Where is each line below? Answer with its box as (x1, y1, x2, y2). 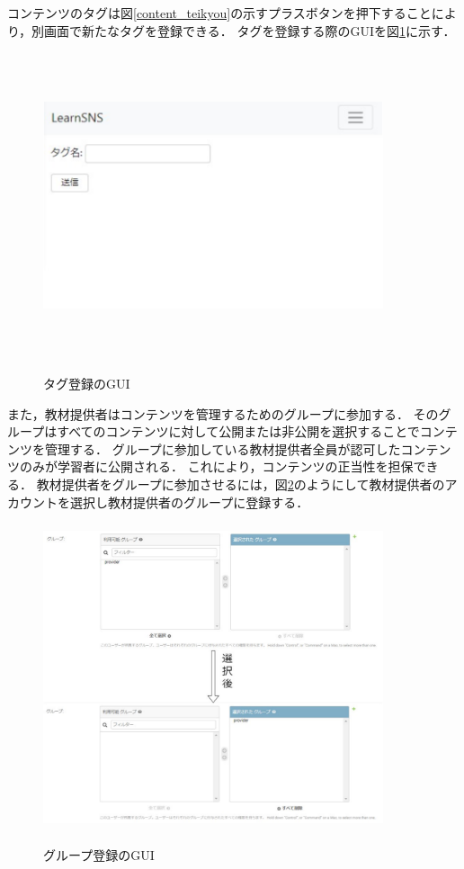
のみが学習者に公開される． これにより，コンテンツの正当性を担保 (19, 457, 414, 476)
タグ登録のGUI (43, 373, 130, 392)
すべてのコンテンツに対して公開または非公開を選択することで (57, 422, 420, 441)
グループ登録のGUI (43, 845, 155, 864)
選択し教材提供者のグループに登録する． (69, 492, 309, 511)
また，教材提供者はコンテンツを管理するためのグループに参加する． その (7, 404, 439, 423)
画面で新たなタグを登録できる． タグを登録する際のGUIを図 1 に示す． (44, 21, 456, 40)
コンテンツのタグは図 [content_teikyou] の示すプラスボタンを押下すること (7, 4, 432, 22)
